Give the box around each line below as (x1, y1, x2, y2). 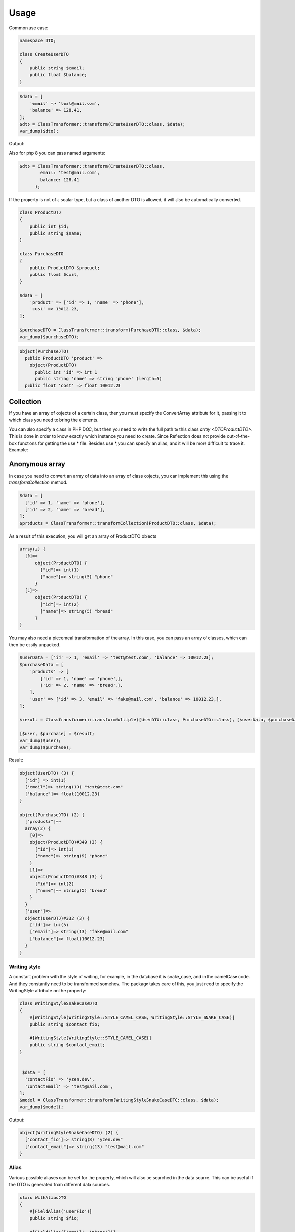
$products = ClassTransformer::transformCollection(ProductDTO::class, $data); (19, 520, 217, 526)
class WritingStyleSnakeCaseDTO (19, 1001, 98, 1006)
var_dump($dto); (19, 128, 59, 134)
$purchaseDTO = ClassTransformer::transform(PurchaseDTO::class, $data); (19, 327, 201, 333)
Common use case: (9, 25, 49, 31)
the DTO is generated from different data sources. (9, 1182, 110, 1188)
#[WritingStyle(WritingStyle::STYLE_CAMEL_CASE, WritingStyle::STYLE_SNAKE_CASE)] (29, 1014, 235, 1020)
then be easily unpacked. (9, 642, 60, 648)
